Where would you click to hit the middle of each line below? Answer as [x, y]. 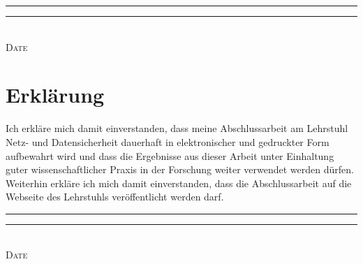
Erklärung [55, 95]
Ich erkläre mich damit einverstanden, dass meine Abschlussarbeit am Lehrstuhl [177, 128]
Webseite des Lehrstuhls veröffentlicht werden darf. [115, 197]
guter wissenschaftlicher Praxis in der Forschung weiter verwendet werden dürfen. [180, 169]
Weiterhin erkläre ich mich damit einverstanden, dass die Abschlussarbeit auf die [179, 183]
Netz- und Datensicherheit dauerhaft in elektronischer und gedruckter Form [168, 141]
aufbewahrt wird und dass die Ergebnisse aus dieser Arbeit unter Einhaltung [170, 155]
